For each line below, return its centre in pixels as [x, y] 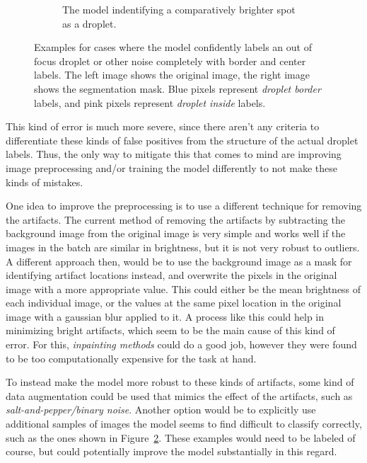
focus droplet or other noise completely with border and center [170, 61]
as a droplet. [89, 23]
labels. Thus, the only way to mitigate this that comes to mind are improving [174, 154]
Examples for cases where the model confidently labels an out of [173, 47]
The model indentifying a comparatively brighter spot [179, 9]
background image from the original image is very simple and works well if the [176, 233]
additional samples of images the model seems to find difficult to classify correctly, [184, 424]
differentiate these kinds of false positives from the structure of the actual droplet [182, 140]
